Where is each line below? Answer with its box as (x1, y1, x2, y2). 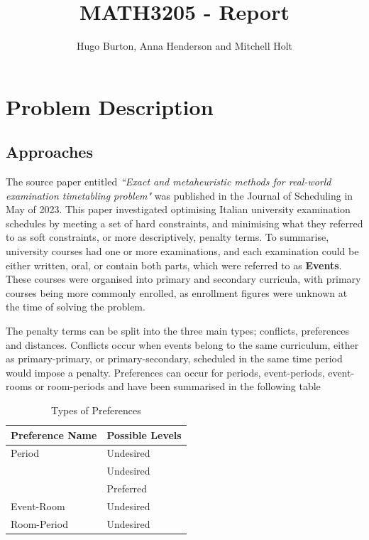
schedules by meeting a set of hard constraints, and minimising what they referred (6, 215, 363, 230)
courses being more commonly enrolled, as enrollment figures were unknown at (6, 285, 348, 300)
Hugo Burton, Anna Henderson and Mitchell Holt (76, 38, 293, 53)
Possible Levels (106, 427, 182, 442)
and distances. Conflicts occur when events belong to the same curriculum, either (6, 337, 359, 352)
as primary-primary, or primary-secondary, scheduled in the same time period (6, 351, 343, 366)
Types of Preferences (50, 403, 141, 418)
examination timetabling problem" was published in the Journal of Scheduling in (6, 188, 353, 202)
